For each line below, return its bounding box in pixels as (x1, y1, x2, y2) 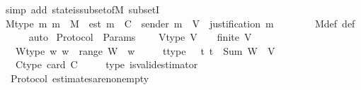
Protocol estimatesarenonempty (10, 70, 149, 85)
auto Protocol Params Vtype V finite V (28, 30, 252, 44)
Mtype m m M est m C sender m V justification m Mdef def (5, 15, 355, 30)
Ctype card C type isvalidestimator (15, 57, 198, 72)
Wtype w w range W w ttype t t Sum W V (15, 43, 275, 58)
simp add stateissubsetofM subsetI (5, 2, 160, 16)
